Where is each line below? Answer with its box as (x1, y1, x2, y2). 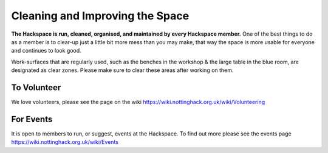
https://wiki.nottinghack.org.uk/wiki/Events (11, 138, 118, 146)
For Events (11, 114, 53, 124)
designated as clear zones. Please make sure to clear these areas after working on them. (11, 67, 234, 74)
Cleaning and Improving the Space (11, 9, 190, 22)
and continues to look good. (11, 47, 81, 54)
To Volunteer (11, 82, 61, 93)
